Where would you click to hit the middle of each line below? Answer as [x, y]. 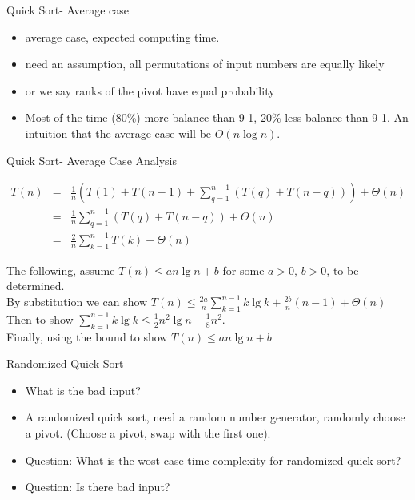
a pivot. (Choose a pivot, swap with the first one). [148, 433]
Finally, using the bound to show [87, 336]
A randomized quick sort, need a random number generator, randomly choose [215, 417]
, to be [343, 270]
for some [243, 270]
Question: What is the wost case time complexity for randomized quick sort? [213, 460]
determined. [36, 286]
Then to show [40, 319]
